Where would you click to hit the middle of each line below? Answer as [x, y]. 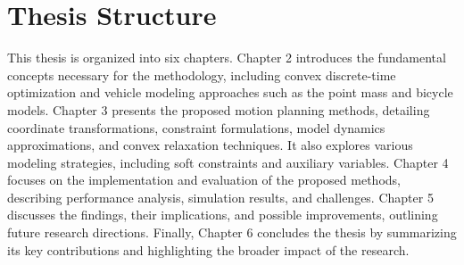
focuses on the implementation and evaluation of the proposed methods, [204, 180]
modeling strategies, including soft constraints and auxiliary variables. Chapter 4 [228, 162]
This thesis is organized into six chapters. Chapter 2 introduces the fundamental [227, 58]
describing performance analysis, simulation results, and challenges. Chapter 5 [220, 197]
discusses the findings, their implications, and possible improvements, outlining [223, 215]
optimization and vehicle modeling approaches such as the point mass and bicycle [230, 92]
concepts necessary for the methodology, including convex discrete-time [202, 75]
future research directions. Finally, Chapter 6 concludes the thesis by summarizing [232, 232]
